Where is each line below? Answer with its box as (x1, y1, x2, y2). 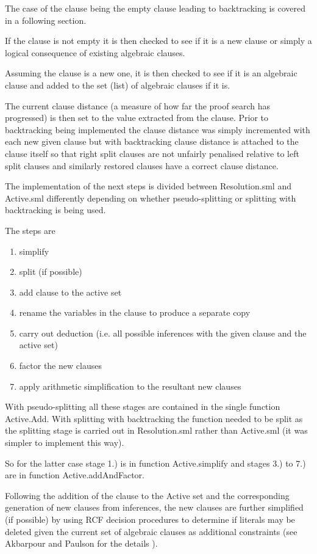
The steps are (5, 224, 55, 236)
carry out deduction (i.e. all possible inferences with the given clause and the (19, 326, 307, 339)
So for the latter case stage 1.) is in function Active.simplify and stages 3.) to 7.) (5, 456, 306, 469)
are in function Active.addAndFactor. (5, 468, 144, 481)
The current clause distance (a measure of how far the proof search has (5, 99, 270, 112)
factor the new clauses (19, 359, 102, 372)
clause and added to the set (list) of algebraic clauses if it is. (5, 78, 230, 91)
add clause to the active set (19, 285, 122, 298)
